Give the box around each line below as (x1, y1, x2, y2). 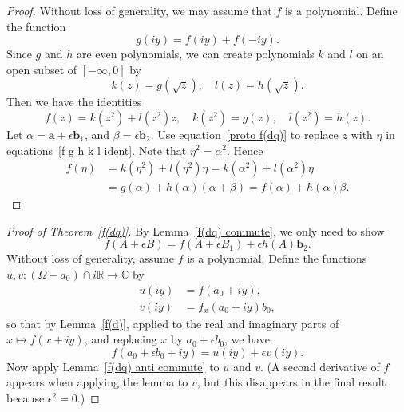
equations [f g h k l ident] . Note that (6, 141, 187, 158)
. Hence (226, 141, 263, 158)
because (6, 390, 45, 406)
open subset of (6, 61, 77, 77)
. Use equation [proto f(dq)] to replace (150, 125, 339, 142)
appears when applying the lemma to (6, 374, 188, 390)
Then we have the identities (6, 93, 142, 110)
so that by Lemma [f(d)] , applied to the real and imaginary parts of (6, 315, 339, 331)
